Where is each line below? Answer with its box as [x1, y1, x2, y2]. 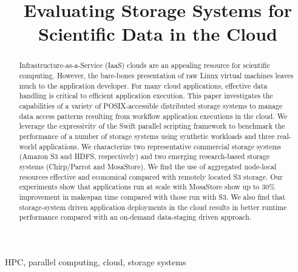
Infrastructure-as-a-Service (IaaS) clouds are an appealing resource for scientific [19, 60, 270, 70]
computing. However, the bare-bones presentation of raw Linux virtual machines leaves [19, 70, 294, 81]
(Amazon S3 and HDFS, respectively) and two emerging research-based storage [19, 151, 270, 161]
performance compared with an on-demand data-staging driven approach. [19, 212, 252, 222]
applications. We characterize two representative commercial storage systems [39, 141, 282, 151]
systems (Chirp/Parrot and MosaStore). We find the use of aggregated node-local [19, 161, 277, 171]
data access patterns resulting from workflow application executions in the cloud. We [19, 110, 288, 121]
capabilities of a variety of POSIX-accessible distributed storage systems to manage [19, 100, 283, 110]
